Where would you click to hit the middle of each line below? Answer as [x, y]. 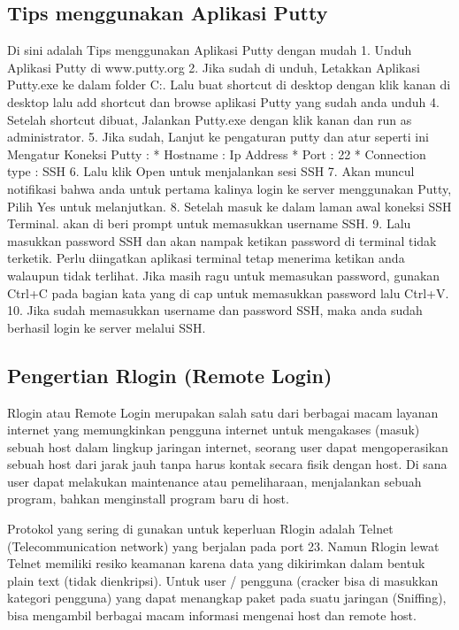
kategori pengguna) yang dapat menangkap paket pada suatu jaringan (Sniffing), [227, 598]
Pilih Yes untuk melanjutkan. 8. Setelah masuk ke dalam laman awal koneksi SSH [229, 206]
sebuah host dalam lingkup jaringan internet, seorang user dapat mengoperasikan [228, 446]
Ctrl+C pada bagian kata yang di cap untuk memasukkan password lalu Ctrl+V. [228, 292]
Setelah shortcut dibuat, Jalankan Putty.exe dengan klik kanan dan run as [210, 119]
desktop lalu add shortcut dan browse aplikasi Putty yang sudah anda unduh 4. [223, 101]
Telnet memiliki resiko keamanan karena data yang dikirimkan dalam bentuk [216, 563]
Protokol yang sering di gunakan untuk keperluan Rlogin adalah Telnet [200, 529]
